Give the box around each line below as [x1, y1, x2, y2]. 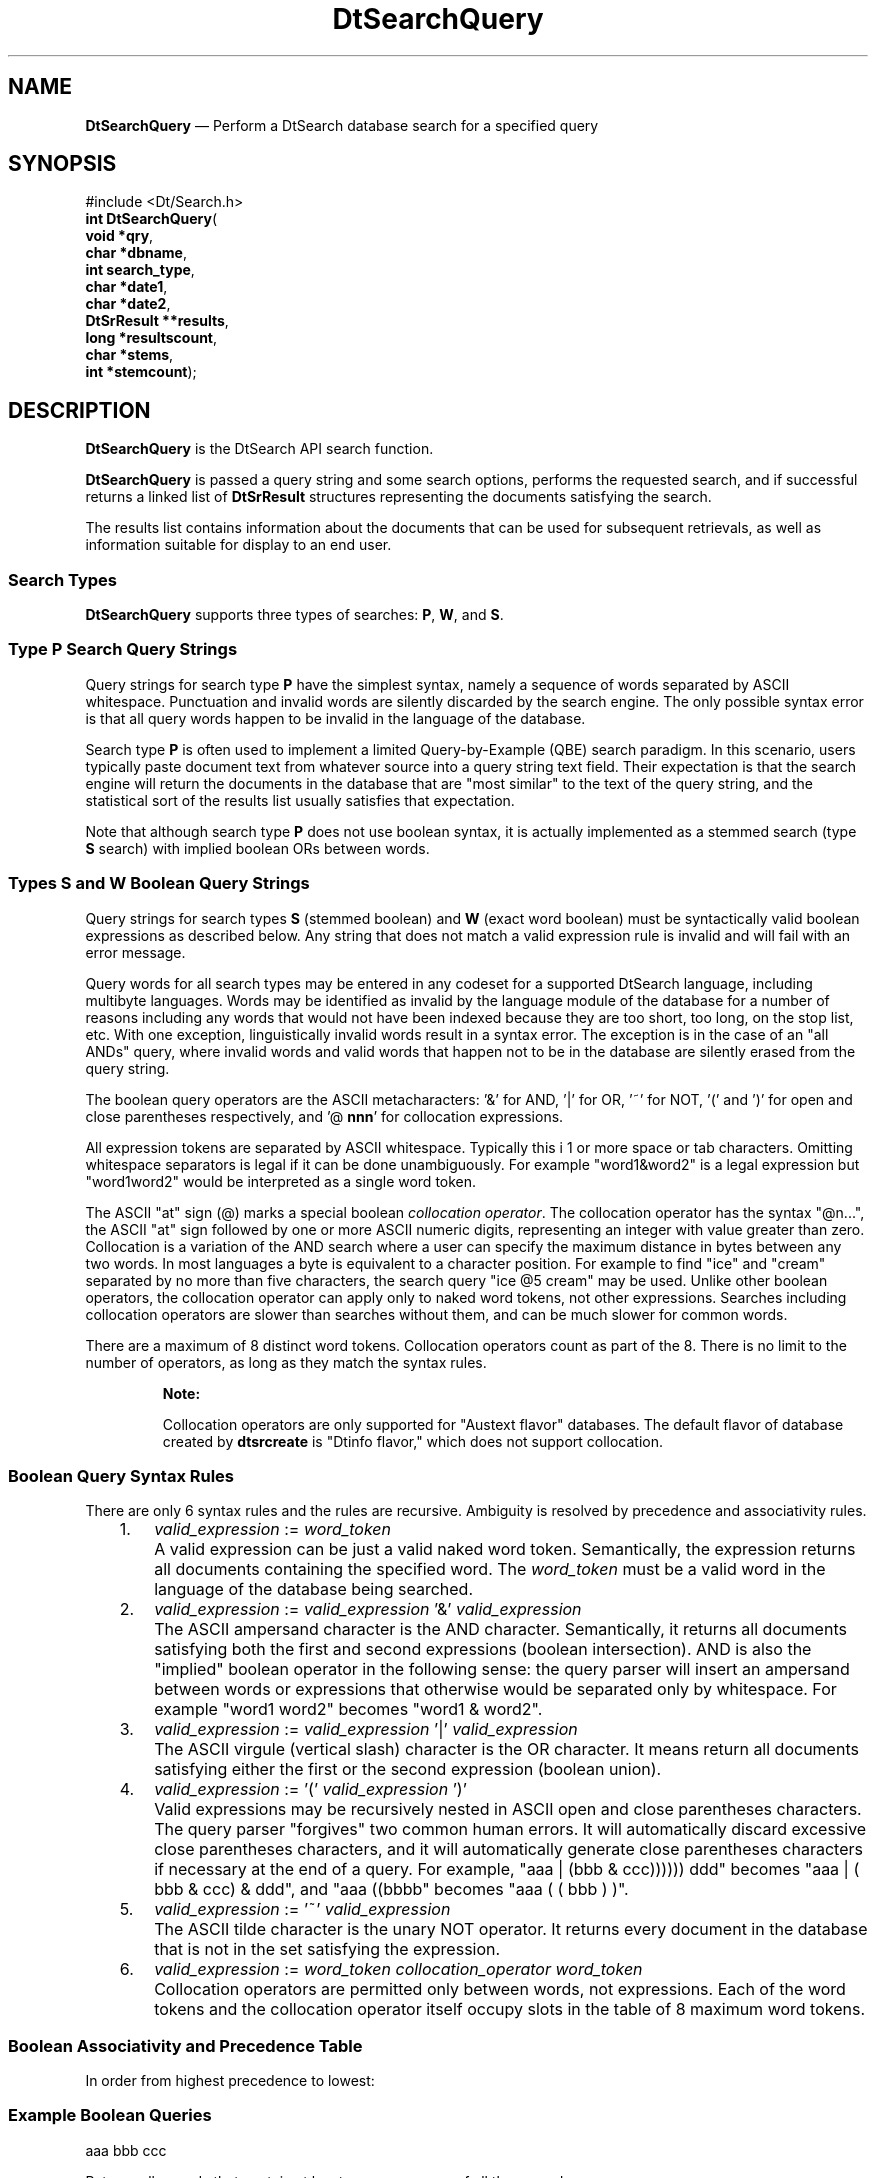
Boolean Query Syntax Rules [8, 1465, 235, 1486]
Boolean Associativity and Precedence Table [8, 2035, 363, 2056]
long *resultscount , [85, 329, 218, 347]
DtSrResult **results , [85, 312, 229, 330]
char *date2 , [85, 295, 171, 313]
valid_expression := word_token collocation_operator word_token [154, 1959, 643, 1980]
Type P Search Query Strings [8, 639, 238, 660]
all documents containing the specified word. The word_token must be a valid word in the [154, 1559, 826, 1580]
